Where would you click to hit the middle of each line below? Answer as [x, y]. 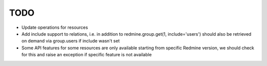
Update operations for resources [55, 27]
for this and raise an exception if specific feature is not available [87, 55]
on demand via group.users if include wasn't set [70, 41]
